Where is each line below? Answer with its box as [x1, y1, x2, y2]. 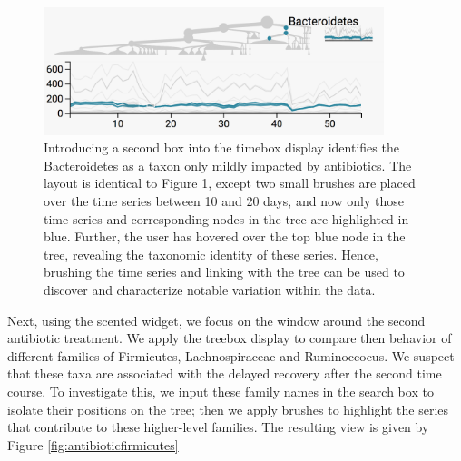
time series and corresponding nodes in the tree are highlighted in [44, 209, 409, 228]
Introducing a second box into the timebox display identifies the [44, 138, 399, 157]
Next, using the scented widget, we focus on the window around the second [7, 310, 426, 329]
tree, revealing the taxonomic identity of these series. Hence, [44, 244, 378, 263]
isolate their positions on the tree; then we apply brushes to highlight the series [7, 399, 449, 418]
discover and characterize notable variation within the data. [44, 280, 376, 299]
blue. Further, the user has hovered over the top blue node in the [44, 227, 406, 246]
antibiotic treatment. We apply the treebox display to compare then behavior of [7, 329, 452, 348]
